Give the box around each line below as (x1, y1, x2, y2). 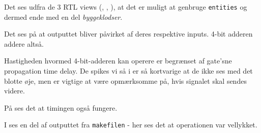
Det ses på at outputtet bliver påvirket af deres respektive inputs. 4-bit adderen (4, 28, 253, 39)
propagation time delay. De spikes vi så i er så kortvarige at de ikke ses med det (4, 65, 253, 76)
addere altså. (4, 38, 44, 49)
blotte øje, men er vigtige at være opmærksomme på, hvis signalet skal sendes (4, 75, 247, 86)
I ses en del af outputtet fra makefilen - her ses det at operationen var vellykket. (4, 119, 257, 130)
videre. (4, 85, 25, 96)
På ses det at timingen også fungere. (4, 102, 118, 113)
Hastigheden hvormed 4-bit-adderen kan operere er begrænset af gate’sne (4, 55, 232, 66)
